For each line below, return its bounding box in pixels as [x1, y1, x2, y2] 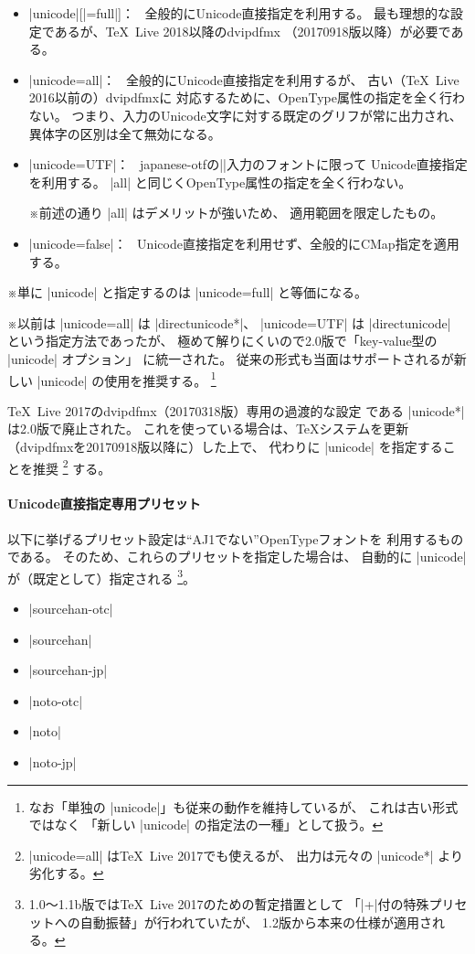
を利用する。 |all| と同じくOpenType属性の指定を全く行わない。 [28, 172, 412, 191]
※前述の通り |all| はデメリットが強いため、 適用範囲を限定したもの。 [28, 203, 444, 222]
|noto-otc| [28, 691, 83, 710]
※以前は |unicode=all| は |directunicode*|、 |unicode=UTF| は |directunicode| [7, 313, 451, 332]
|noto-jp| [28, 752, 77, 771]
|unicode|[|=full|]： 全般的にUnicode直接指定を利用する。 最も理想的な [28, 4, 451, 22]
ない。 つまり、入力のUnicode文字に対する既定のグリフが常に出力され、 [28, 105, 462, 124]
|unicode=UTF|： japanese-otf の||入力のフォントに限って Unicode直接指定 [28, 155, 468, 174]
